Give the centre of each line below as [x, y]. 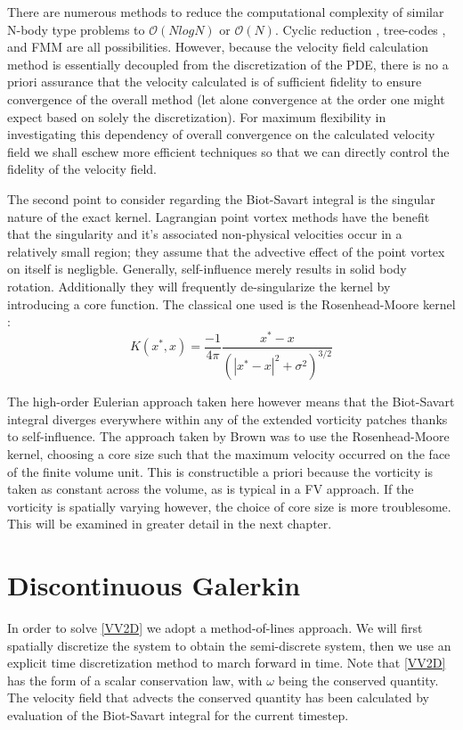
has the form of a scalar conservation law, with [135, 680]
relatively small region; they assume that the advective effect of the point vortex [226, 251]
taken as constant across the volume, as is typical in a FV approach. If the [211, 489]
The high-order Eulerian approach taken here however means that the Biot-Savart [231, 402]
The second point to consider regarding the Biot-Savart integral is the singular [221, 198]
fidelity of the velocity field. [82, 169]
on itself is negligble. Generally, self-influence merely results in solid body [207, 269]
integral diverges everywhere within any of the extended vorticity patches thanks [227, 418]
